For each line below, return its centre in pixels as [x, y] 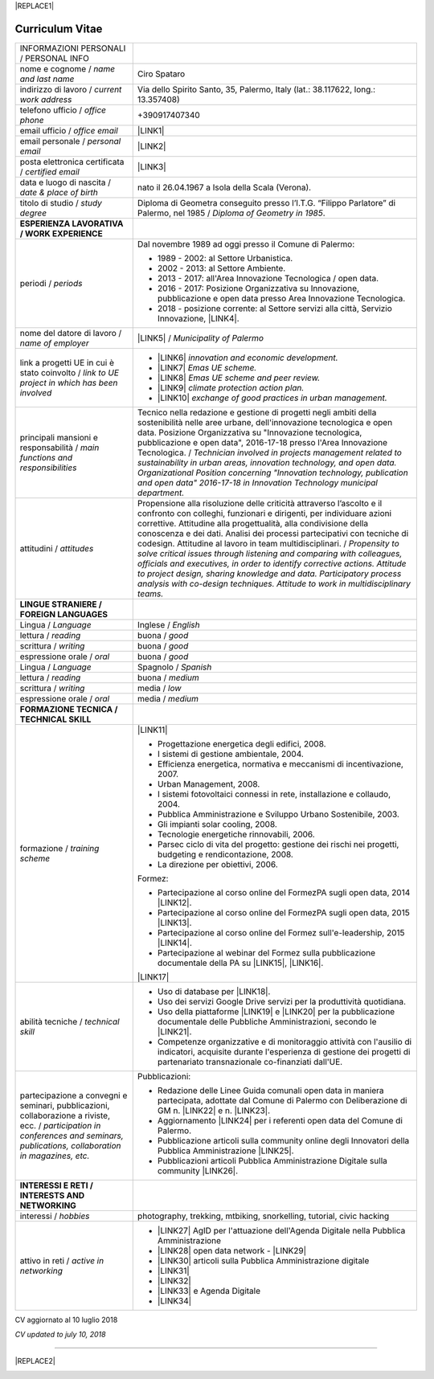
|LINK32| [174, 1280]
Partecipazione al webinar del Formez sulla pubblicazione [266, 952]
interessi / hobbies [55, 1216]
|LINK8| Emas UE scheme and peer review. [239, 378]
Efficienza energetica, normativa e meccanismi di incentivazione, [280, 763]
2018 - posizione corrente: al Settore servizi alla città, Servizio [275, 308]
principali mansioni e [59, 437]
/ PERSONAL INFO [55, 58]
